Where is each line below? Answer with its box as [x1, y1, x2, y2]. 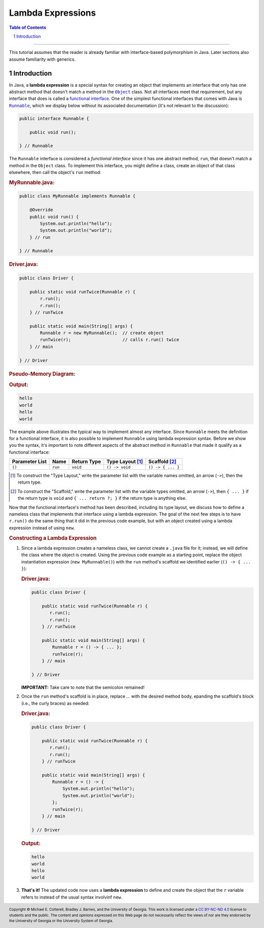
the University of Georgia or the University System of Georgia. [9, 919, 113, 924]
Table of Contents [9, 24, 46, 30]
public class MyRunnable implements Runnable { [19, 194, 135, 199]
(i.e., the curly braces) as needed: [21, 700, 90, 706]
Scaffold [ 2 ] [148, 458, 176, 465]
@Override [29, 207, 53, 213]
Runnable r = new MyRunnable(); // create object [40, 330, 164, 336]
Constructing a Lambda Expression [9, 535, 97, 541]
